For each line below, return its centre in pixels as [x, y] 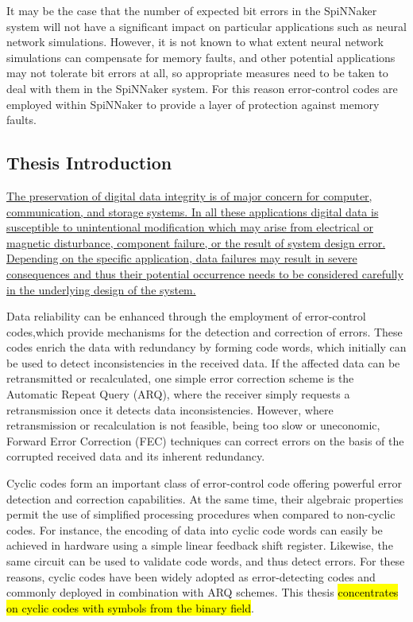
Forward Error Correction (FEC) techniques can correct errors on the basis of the [205, 440]
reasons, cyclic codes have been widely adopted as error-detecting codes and [191, 576]
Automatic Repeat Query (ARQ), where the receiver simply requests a [178, 394]
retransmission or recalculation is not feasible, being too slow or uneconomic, [193, 425]
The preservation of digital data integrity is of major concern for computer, [189, 195]
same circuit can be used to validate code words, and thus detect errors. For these [206, 561]
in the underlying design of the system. [101, 289]
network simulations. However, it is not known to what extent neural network [195, 42]
